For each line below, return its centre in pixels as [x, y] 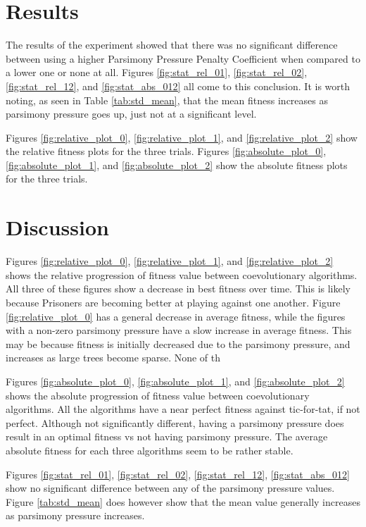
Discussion [57, 227]
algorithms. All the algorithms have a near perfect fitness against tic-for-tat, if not [183, 409]
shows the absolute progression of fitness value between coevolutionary [158, 395]
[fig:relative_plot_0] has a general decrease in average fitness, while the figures [176, 316]
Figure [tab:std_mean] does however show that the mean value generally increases [183, 501]
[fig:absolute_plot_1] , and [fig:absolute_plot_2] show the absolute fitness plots [177, 165]
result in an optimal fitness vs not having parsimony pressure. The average [167, 436]
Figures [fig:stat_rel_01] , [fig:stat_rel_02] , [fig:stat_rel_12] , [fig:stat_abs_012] [178, 474]
